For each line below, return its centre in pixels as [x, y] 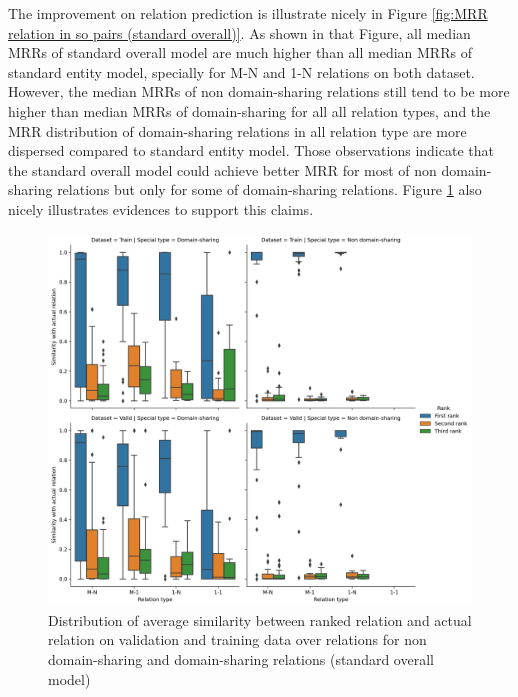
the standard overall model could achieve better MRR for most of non [222, 169]
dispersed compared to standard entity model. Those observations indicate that [251, 150]
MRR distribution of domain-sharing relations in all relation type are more [237, 130]
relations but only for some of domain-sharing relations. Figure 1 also [269, 189]
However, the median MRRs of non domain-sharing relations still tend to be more [259, 91]
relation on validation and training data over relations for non [237, 639]
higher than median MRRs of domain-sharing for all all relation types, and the [249, 110]
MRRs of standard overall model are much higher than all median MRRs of [240, 52]
